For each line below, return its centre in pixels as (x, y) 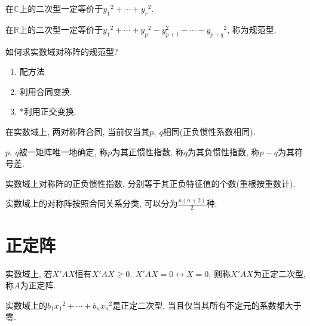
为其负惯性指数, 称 (224, 151)
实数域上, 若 (29, 273)
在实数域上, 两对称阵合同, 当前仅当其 (78, 131)
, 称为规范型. (252, 29)
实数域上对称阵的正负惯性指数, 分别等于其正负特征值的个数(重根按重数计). (151, 183)
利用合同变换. (46, 91)
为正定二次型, (279, 273)
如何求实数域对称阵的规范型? (62, 51)
